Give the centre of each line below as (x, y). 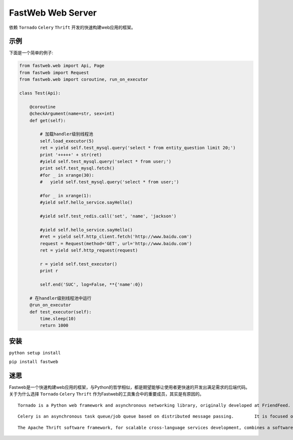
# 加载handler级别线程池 (66, 134)
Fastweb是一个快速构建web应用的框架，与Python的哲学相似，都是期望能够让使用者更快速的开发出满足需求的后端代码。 (129, 387)
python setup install (35, 353)
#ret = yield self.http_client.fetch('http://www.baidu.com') (116, 237)
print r (49, 271)
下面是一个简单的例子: (31, 53)
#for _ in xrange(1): (66, 196)
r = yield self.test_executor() (78, 264)
